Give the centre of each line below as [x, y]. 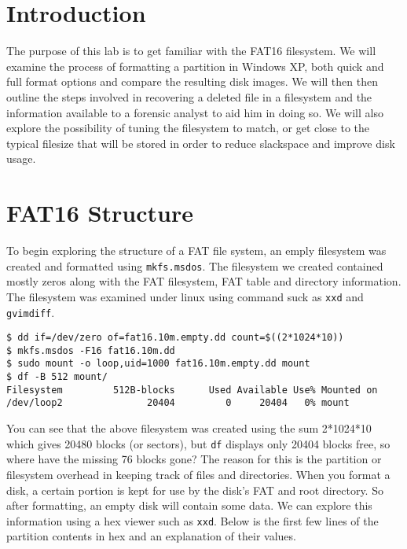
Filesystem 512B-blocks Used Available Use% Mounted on [192, 390]
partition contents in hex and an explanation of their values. [151, 536]
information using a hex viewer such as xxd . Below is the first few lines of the [192, 520]
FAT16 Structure [100, 213]
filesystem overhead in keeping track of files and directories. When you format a [198, 474]
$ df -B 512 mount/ [57, 377]
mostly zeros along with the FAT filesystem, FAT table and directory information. [204, 281]
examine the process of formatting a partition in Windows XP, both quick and [195, 66]
